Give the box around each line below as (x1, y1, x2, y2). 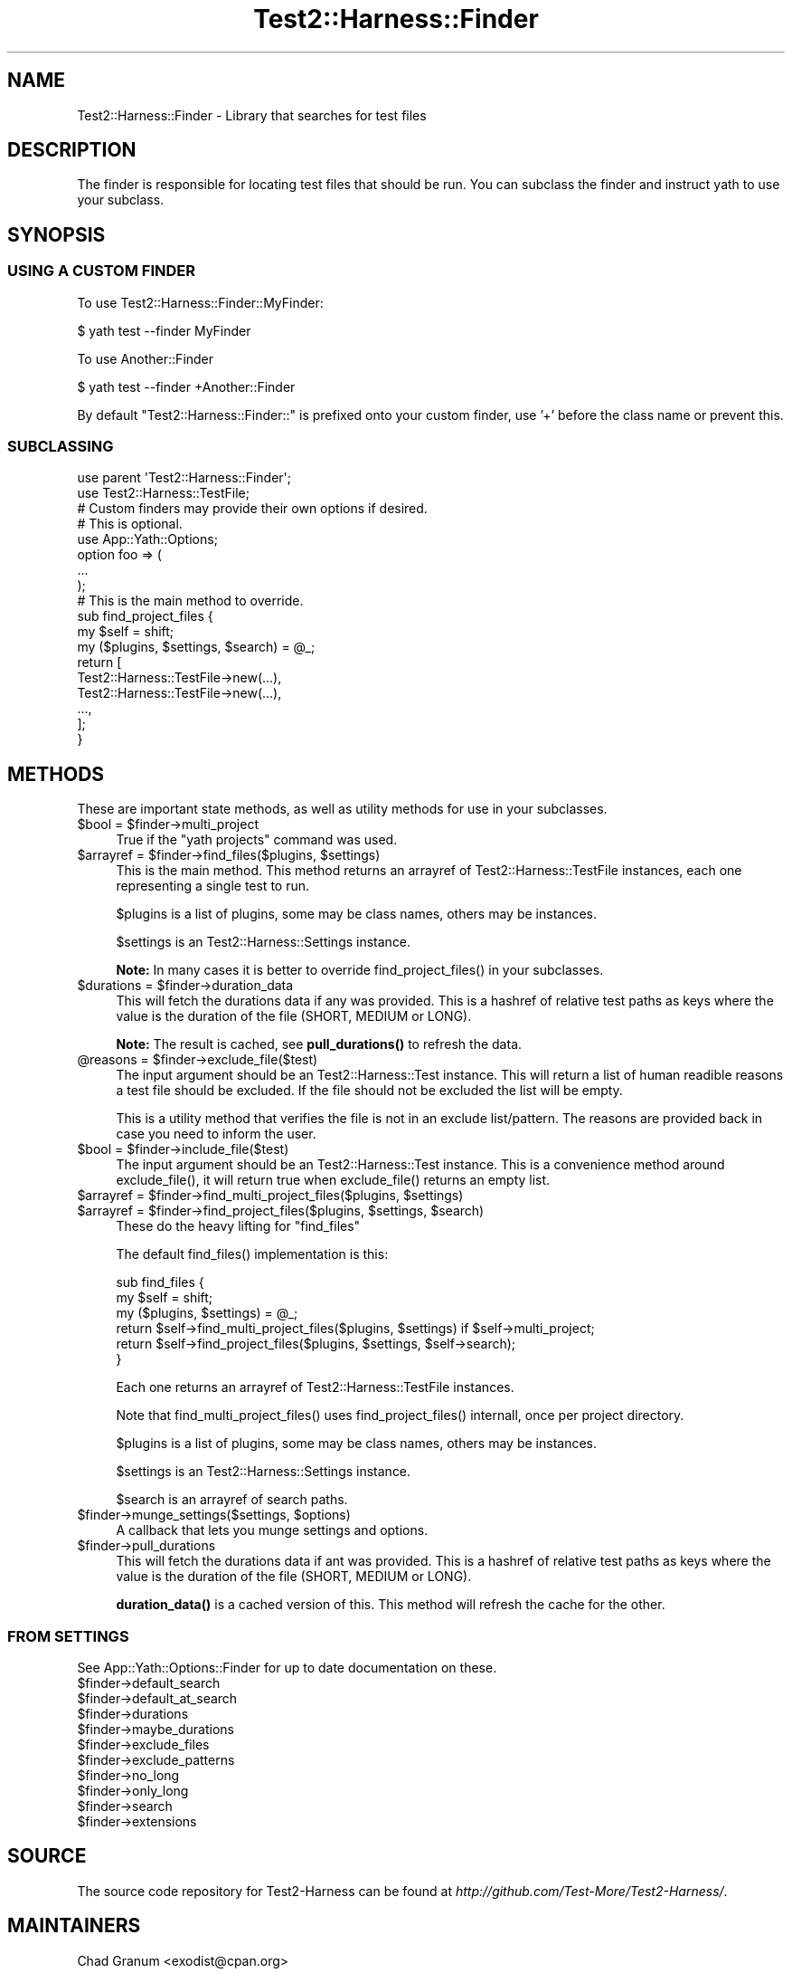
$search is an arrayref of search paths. (116, 1492, 348, 1508)
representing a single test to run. (116, 878, 310, 894)
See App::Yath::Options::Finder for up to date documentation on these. (77, 1660, 497, 1675)
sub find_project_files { (77, 608, 213, 624)
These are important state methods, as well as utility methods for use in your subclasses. (77, 801, 608, 817)
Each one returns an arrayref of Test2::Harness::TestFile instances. (116, 1379, 514, 1396)
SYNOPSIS (7, 223, 106, 246)
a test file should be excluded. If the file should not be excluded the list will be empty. (116, 1082, 623, 1099)
